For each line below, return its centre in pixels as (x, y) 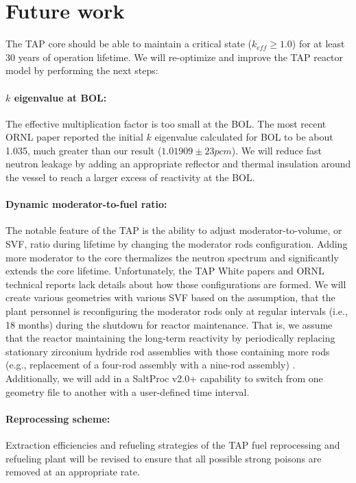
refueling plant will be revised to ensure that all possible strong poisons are (164, 458)
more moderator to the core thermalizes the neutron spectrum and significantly (172, 257)
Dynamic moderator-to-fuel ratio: (86, 204)
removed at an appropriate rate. (73, 472)
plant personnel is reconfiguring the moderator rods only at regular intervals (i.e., (177, 311)
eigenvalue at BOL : (60, 97)
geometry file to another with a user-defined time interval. (128, 391)
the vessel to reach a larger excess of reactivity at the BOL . (130, 177)
